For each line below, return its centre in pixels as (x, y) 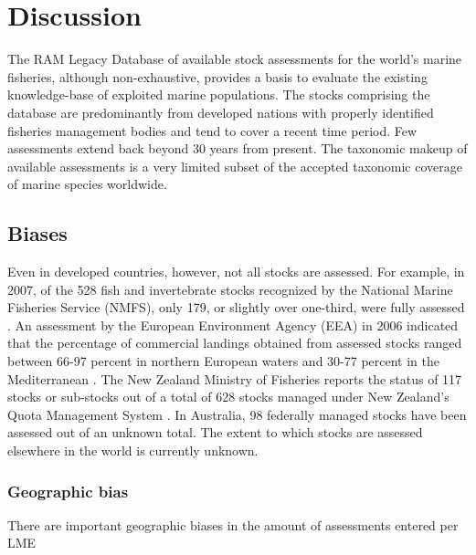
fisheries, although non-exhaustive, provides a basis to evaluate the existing (217, 76)
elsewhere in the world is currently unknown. (133, 450)
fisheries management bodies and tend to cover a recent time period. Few (212, 130)
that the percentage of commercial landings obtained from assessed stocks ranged (235, 343)
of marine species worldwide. (87, 184)
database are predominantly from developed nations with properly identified (221, 112)
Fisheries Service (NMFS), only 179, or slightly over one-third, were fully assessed (236, 307)
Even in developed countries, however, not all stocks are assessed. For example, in (236, 272)
